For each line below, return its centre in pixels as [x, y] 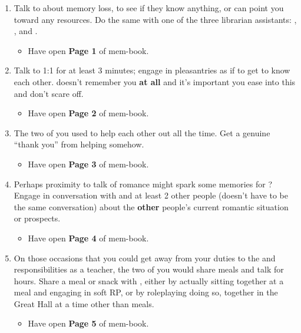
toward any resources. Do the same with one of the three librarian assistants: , [155, 19]
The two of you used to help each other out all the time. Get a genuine [142, 132]
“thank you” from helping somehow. [79, 144]
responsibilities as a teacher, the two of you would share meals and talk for [149, 269]
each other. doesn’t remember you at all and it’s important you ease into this [155, 81]
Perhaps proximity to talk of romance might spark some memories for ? [143, 184]
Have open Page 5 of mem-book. [88, 323]
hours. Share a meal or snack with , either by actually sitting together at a [149, 280]
